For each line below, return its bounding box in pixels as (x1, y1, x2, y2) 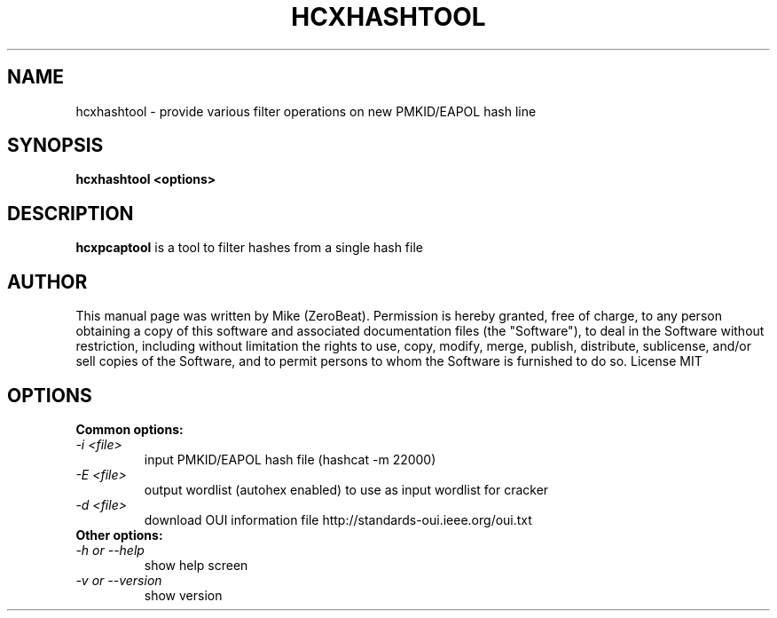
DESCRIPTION (7, 202, 134, 225)
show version (144, 587, 223, 603)
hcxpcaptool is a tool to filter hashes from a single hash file (75, 240, 423, 256)
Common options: (75, 421, 184, 437)
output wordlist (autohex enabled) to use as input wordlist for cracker (144, 481, 549, 497)
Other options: (75, 527, 163, 543)
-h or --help (75, 542, 145, 558)
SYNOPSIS (7, 134, 104, 157)
